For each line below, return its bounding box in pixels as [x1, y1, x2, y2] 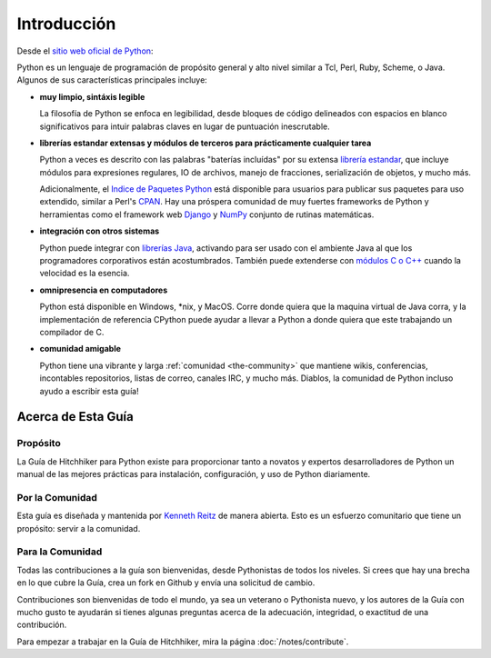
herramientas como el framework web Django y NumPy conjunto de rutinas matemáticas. [39, 209, 375, 220]
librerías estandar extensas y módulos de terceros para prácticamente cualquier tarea [39, 137, 372, 148]
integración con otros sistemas [39, 225, 160, 236]
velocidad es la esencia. [39, 268, 130, 279]
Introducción [16, 14, 116, 34]
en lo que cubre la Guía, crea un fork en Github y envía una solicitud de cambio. [16, 577, 316, 588]
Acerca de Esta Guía [16, 409, 134, 424]
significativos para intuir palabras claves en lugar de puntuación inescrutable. [39, 121, 331, 132]
